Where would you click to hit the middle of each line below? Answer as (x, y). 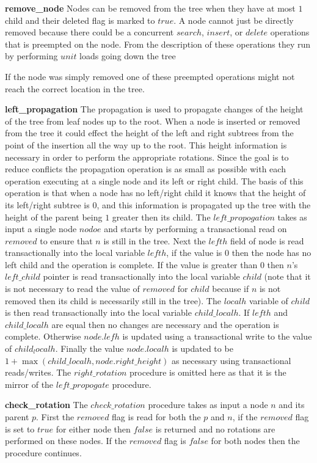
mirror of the (29, 384)
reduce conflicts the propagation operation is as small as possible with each (145, 169)
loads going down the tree (128, 56)
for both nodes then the (255, 441)
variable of (269, 300)
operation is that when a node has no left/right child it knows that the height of (155, 193)
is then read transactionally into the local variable (98, 312)
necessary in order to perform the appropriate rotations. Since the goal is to (147, 157)
